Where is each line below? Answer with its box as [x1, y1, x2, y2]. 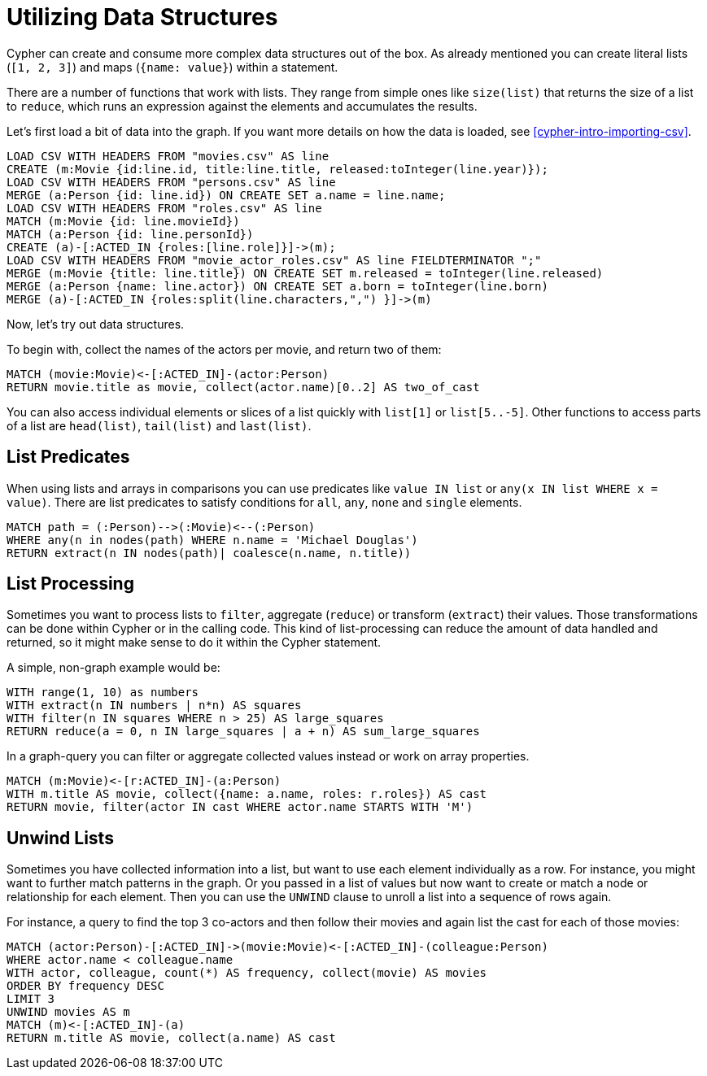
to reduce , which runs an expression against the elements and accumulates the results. [7, 98, 478, 113]
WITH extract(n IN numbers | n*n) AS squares [7, 699, 302, 712]
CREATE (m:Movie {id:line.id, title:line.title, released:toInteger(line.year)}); [7, 162, 548, 176]
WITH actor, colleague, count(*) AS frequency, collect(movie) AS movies [7, 966, 487, 980]
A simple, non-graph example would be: [7, 660, 220, 675]
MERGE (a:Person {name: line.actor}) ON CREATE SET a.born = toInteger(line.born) [7, 279, 548, 293]
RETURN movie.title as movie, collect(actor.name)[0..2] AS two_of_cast [7, 380, 480, 394]
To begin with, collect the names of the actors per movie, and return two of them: [7, 342, 442, 356]
